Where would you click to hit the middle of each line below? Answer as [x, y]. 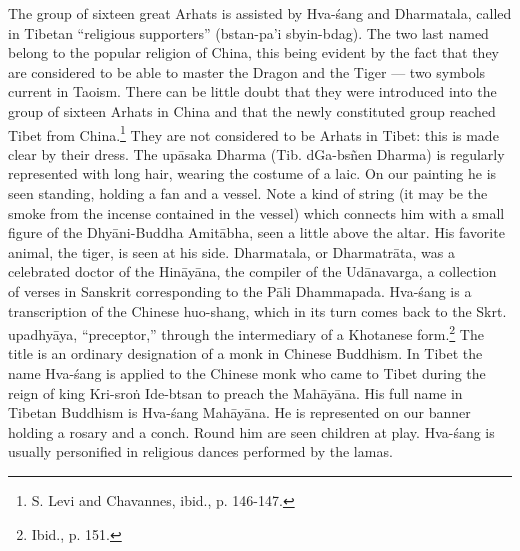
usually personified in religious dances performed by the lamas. [200, 451]
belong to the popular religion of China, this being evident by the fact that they [253, 52]
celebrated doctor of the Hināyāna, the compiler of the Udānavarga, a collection [252, 271]
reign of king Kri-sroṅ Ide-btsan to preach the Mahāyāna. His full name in [235, 392]
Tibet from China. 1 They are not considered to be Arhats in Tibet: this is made [253, 133]
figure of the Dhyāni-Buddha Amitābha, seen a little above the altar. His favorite [256, 232]
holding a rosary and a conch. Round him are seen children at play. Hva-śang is [251, 431]
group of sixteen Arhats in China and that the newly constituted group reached [252, 110]
